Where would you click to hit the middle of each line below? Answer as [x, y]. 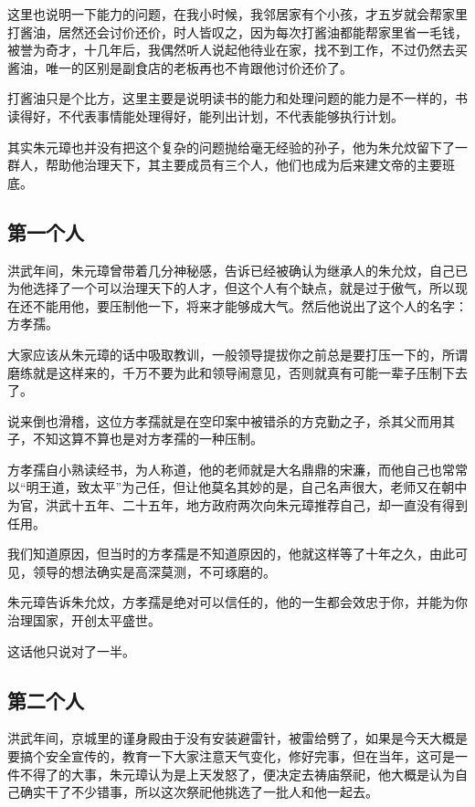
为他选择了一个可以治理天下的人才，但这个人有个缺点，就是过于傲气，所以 [231, 288]
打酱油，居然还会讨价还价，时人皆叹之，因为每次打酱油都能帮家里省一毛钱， [237, 31]
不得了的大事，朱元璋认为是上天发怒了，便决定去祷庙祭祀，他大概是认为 [237, 774]
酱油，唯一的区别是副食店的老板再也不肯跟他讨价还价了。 [180, 67]
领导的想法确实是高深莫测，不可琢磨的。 [154, 571]
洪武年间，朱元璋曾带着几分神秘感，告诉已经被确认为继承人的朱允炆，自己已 [237, 270]
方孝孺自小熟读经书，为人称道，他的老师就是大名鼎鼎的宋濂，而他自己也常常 [237, 469]
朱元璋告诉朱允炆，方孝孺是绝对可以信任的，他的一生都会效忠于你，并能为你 [237, 602]
